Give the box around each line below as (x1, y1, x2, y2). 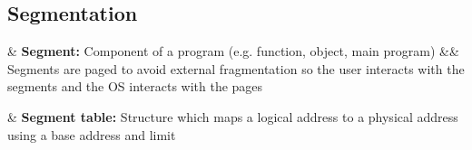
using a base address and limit (7, 125, 176, 144)
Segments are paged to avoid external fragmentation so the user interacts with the (7, 59, 465, 78)
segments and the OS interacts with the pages (7, 77, 263, 96)
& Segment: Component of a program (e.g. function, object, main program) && (7, 42, 459, 61)
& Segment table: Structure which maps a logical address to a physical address (7, 107, 458, 126)
